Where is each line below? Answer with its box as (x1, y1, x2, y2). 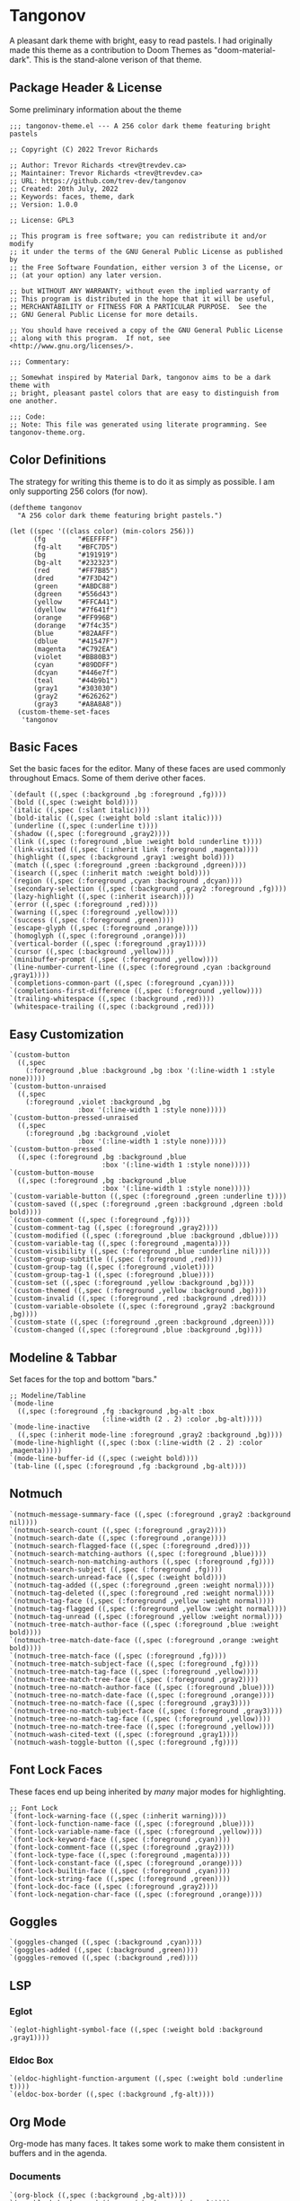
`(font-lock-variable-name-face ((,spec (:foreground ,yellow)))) (9, 1827, 263, 1836)
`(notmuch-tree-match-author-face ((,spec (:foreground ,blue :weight (9, 1620, 279, 1629)
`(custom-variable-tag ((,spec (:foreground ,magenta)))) (9, 1239, 231, 1248)
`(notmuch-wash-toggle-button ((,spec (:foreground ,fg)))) (9, 1738, 240, 1747)
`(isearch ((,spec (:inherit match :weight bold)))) (9, 868, 211, 878)
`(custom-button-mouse (9, 1168, 94, 1177)
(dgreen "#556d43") (32, 589, 119, 598)
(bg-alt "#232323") (32, 558, 119, 567)
